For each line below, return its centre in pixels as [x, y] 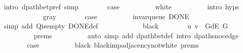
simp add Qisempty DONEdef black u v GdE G [116, 26]
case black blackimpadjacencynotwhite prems [113, 45]
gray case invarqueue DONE [116, 16]
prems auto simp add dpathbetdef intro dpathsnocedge [136, 35]
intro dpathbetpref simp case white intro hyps [121, 6]
